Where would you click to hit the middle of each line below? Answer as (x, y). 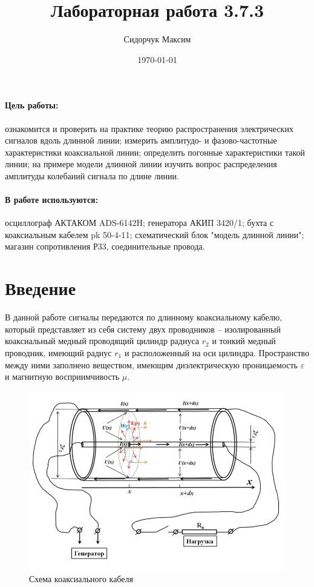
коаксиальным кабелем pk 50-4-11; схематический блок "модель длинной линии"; (155, 234)
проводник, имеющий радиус (58, 352)
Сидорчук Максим (157, 39)
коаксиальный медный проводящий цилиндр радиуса (102, 341)
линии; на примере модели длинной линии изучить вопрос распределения (141, 164)
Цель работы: (32, 105)
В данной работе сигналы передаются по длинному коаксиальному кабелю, (144, 317)
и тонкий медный (244, 341)
